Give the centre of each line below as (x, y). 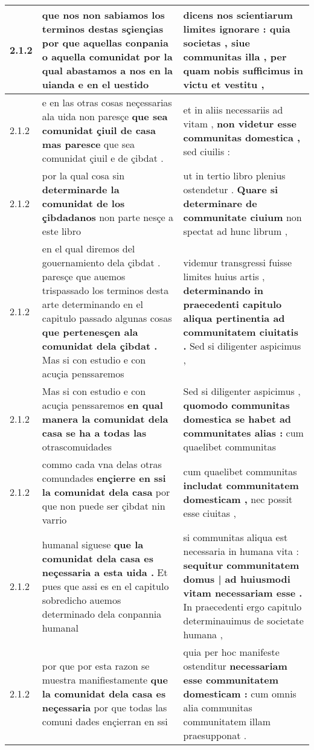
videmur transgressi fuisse (238, 262)
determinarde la (81, 189)
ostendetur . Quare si (231, 189)
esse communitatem (231, 680)
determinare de (220, 203)
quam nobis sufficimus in (243, 70)
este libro (61, 231)
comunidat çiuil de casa (99, 130)
